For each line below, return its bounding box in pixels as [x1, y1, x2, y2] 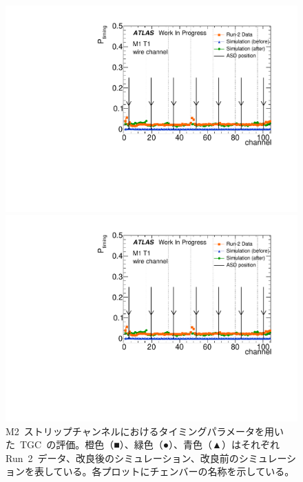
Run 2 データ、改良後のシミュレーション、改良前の [6, 450, 239, 465]
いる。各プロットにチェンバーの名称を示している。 [63, 464, 295, 479]
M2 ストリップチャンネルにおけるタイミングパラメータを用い [6, 423, 284, 438]
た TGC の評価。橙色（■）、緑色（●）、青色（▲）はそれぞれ [6, 437, 280, 452]
